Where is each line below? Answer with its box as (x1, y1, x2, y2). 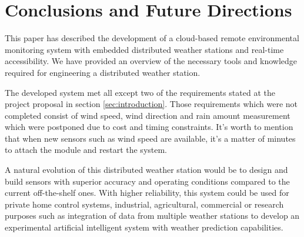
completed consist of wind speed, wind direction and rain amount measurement (5, 109, 290, 121)
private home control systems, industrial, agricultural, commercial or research (5, 198, 284, 210)
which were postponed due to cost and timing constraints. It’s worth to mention (5, 121, 293, 133)
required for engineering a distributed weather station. (5, 66, 201, 78)
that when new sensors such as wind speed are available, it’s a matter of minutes (5, 132, 296, 144)
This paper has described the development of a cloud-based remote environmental (5, 32, 299, 44)
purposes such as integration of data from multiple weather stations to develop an (5, 209, 300, 222)
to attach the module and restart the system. (5, 143, 168, 156)
